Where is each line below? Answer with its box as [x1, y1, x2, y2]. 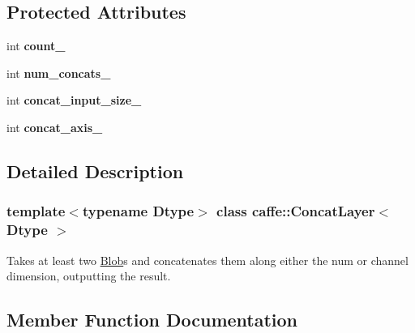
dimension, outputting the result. [6, 267, 171, 284]
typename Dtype [82, 201, 195, 221]
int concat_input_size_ [6, 92, 142, 109]
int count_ [6, 37, 66, 54]
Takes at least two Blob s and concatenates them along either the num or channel [6, 251, 409, 268]
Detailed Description [6, 158, 184, 183]
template [6, 201, 66, 221]
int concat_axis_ [6, 118, 103, 135]
